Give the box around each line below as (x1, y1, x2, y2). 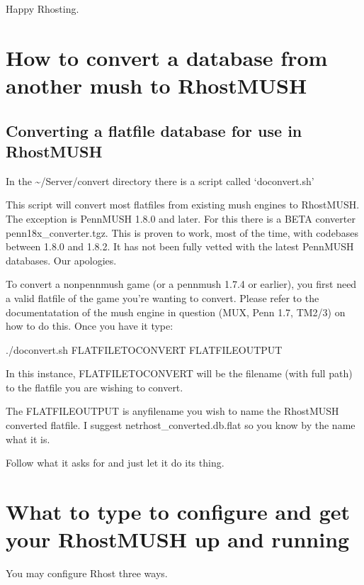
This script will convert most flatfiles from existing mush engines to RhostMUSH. (6, 197, 360, 212)
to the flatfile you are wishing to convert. (6, 379, 183, 394)
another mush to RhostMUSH (6, 70, 307, 99)
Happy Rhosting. (6, 1, 79, 16)
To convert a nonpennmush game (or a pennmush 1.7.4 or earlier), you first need (6, 277, 357, 291)
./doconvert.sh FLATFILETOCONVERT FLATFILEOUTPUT (6, 342, 283, 357)
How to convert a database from (6, 43, 328, 72)
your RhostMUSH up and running (6, 525, 350, 554)
